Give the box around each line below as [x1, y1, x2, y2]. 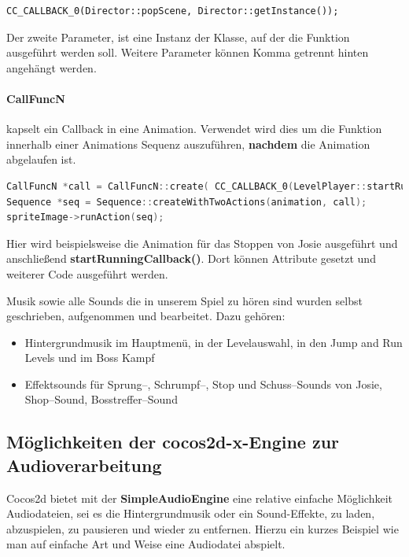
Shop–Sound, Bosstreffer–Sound [24, 391, 178, 408]
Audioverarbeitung [6, 452, 162, 477]
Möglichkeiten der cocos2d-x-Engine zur [6, 430, 340, 454]
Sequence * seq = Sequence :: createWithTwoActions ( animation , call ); [6, 196, 367, 208]
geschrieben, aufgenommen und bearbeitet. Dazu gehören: [6, 308, 286, 324]
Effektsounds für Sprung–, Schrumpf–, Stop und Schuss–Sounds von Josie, [24, 375, 382, 392]
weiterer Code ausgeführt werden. [6, 265, 168, 282]
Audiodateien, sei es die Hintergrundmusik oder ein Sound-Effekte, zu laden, [6, 505, 375, 522]
